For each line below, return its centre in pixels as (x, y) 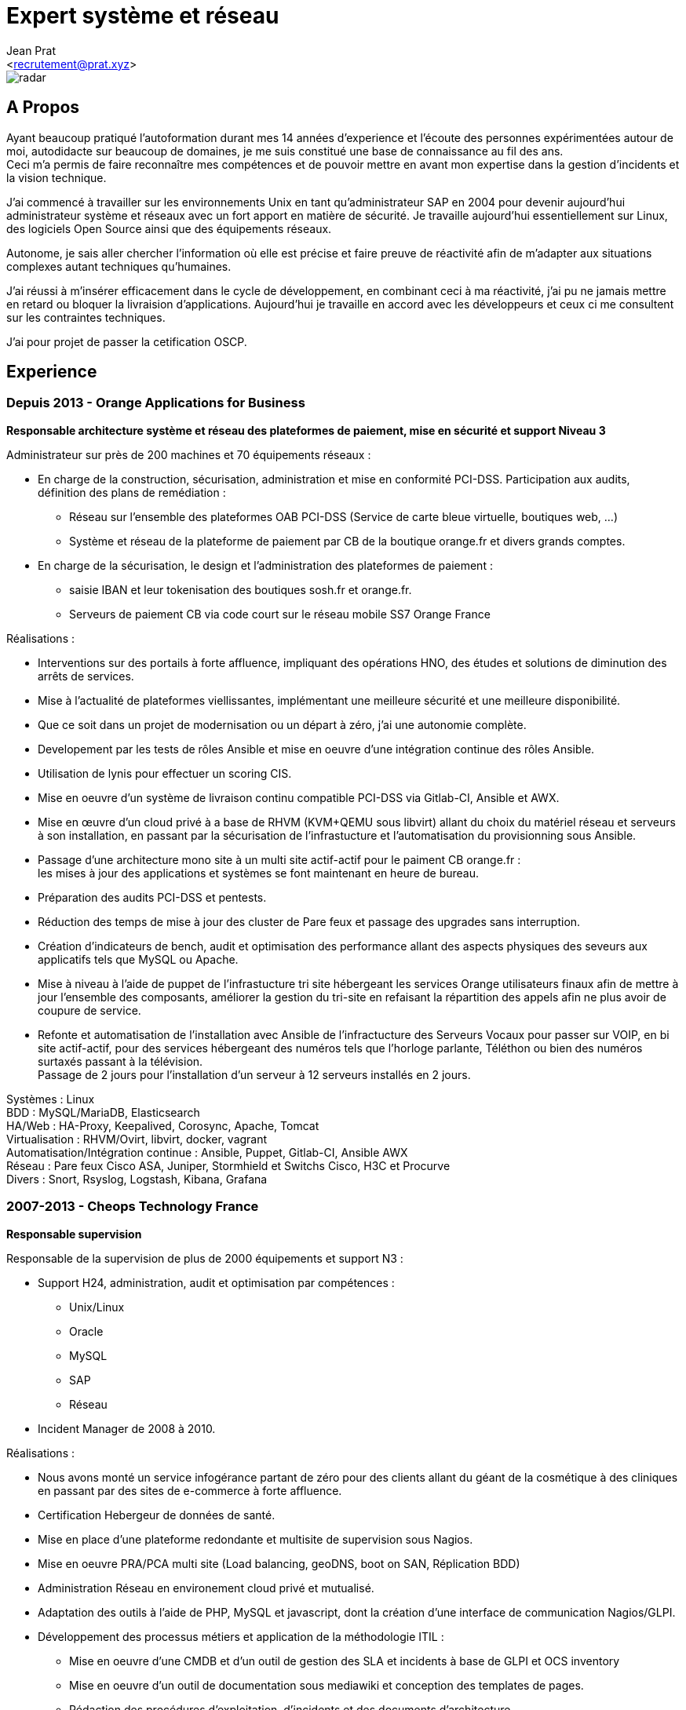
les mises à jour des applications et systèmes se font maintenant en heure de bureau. (258, 873)
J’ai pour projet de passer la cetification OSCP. (127, 341)
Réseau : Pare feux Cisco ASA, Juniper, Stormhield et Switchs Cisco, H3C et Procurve (228, 1165)
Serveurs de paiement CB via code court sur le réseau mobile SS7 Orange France (280, 614)
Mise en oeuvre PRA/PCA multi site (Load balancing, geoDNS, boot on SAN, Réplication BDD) (279, 1563)
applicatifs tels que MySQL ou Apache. (138, 959)
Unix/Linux (97, 1307)
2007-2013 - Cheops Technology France (133, 1207)
